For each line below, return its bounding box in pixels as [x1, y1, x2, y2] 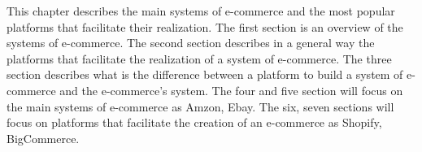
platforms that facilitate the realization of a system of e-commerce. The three [7, 50, 392, 67]
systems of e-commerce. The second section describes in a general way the [7, 34, 375, 51]
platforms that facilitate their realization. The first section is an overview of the [7, 18, 403, 35]
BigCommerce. [7, 129, 80, 146]
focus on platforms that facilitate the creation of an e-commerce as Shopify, [7, 114, 382, 131]
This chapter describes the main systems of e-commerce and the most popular [7, 2, 395, 19]
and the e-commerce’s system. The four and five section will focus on [59, 81, 403, 98]
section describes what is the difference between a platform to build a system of [7, 66, 403, 83]
